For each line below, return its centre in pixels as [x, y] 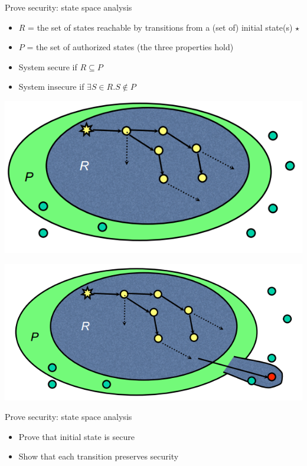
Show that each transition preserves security [99, 456]
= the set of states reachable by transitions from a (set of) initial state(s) [160, 27]
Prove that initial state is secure [76, 436]
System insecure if [51, 87]
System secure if [48, 66]
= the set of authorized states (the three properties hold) [130, 47]
